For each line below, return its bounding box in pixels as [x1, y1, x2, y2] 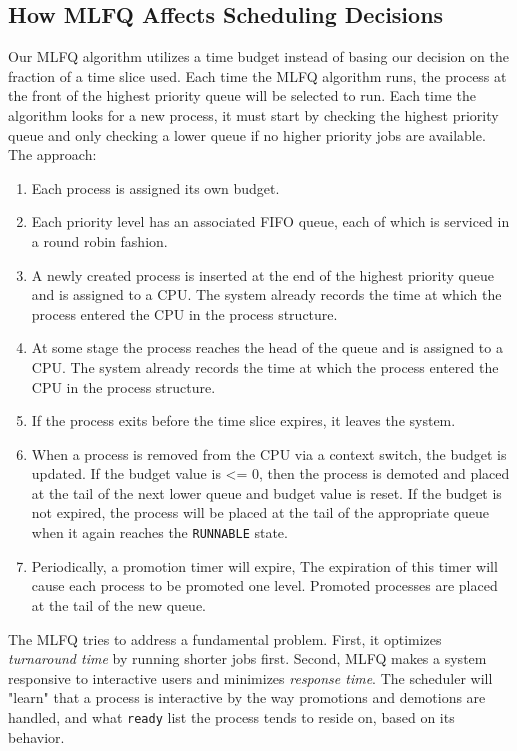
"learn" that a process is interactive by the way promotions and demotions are [8, 687, 486, 708]
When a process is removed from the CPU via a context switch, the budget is [31, 443, 507, 464]
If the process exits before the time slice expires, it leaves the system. [31, 410, 456, 431]
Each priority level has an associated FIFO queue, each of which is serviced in [31, 211, 510, 232]
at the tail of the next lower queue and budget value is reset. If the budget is [31, 482, 502, 503]
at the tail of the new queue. [31, 594, 207, 615]
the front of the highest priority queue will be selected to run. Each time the [8, 85, 476, 106]
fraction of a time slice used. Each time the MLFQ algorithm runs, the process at [8, 65, 507, 86]
